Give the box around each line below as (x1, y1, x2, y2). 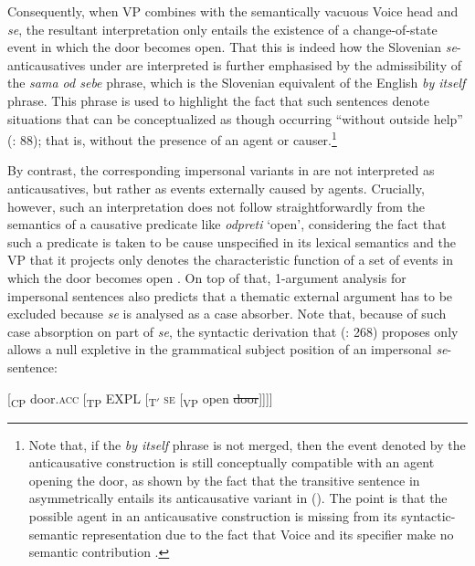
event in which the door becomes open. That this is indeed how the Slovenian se (7, 37, 457, 57)
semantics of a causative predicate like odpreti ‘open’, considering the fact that (7, 215, 447, 234)
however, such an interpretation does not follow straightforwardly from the (7, 196, 426, 215)
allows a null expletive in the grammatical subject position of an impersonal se (7, 340, 448, 359)
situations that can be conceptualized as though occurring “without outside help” (7, 109, 463, 128)
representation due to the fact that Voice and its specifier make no (81, 524, 454, 543)
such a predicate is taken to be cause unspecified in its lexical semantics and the (7, 232, 456, 251)
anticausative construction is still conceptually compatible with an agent (28, 453, 435, 472)
